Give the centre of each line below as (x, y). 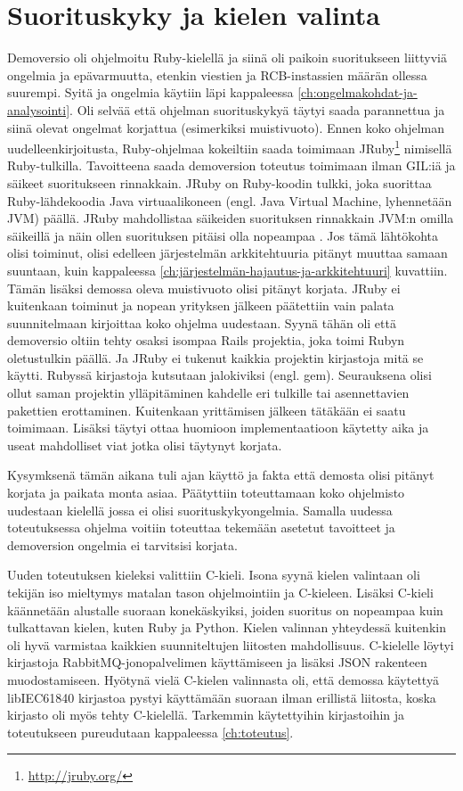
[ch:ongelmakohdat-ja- (357, 92)
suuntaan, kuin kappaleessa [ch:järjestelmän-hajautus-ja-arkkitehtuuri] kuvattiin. (227, 270)
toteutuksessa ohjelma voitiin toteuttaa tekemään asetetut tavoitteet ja (201, 527)
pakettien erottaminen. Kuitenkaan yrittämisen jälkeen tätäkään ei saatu (207, 410)
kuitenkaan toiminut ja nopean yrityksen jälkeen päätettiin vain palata (201, 305)
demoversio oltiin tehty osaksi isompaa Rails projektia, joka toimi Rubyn (206, 340)
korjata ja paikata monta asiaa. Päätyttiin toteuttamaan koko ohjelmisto (206, 493)
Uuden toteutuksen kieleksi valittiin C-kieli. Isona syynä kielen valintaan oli (214, 575)
